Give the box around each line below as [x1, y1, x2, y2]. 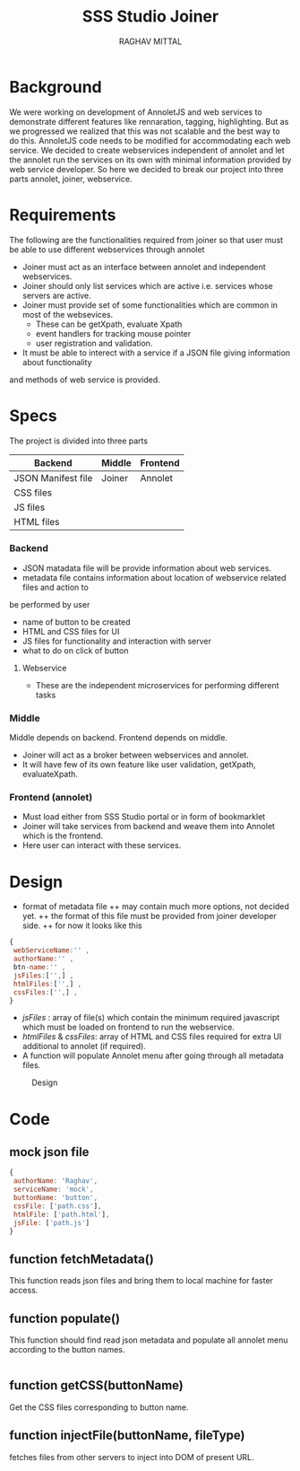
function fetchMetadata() [9, 1251, 154, 1266]
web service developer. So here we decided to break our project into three [9, 163, 284, 174]
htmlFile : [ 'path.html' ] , [13, 1210, 110, 1219]
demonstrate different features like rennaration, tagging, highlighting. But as [9, 116, 289, 127]
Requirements [9, 205, 116, 225]
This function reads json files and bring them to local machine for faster [9, 1275, 273, 1286]
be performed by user [9, 599, 90, 609]
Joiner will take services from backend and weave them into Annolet [21, 821, 276, 832]
